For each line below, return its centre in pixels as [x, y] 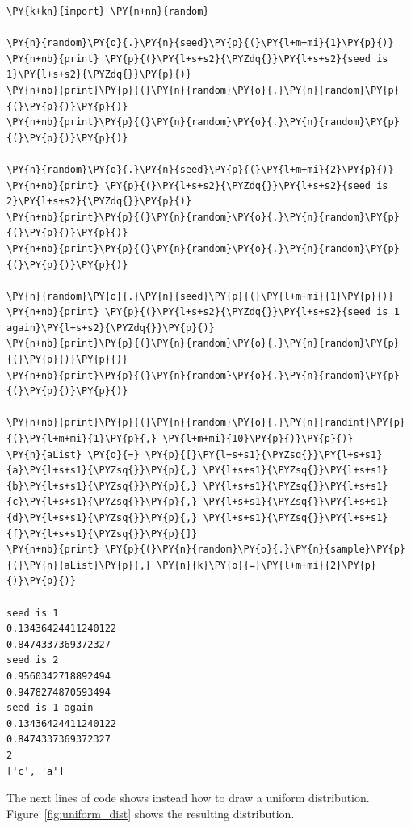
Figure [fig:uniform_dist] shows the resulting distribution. [151, 813]
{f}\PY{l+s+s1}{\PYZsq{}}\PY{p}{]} [102, 534]
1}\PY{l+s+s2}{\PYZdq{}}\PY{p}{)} [99, 75]
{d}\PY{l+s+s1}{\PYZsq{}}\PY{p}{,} [102, 518]
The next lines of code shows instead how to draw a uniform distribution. [188, 798]
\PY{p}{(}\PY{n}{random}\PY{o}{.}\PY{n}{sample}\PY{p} [255, 550]
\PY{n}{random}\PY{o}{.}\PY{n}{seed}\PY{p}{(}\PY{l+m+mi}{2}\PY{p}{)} [200, 169]
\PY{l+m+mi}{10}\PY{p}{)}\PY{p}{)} [258, 439]
